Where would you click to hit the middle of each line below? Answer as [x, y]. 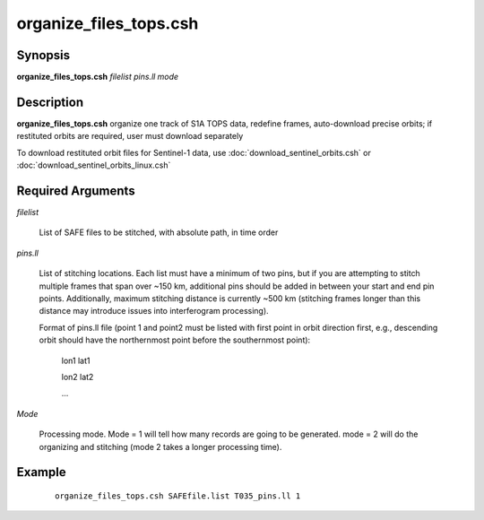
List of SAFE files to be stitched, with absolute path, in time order [159, 232]
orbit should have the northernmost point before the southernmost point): [175, 340]
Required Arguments [76, 191]
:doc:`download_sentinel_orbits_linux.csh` [94, 165]
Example [41, 472]
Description [50, 102]
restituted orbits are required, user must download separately [130, 136]
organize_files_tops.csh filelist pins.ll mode [98, 77]
